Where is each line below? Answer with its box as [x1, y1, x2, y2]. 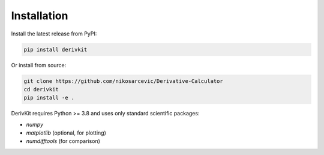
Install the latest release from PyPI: [11, 30, 97, 37]
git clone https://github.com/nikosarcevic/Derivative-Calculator [23, 77, 223, 84]
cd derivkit [23, 86, 59, 93]
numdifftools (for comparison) [26, 138, 100, 145]
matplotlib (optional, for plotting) [26, 129, 106, 136]
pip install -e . [23, 94, 75, 102]
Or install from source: [11, 61, 67, 68]
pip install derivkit [23, 46, 88, 53]
